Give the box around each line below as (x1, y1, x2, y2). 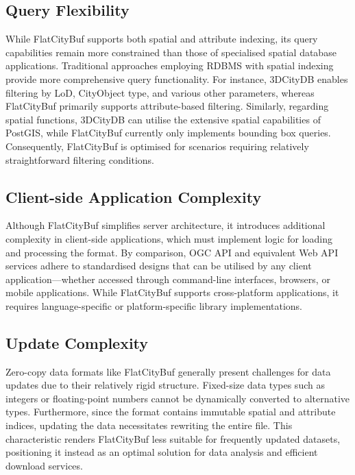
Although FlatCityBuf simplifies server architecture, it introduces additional (5, 218, 326, 232)
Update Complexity (5, 332, 149, 353)
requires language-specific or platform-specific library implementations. (5, 298, 303, 313)
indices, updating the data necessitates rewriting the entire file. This (5, 418, 293, 433)
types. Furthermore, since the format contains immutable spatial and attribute (5, 404, 336, 419)
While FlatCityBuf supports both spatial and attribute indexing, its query (5, 32, 318, 46)
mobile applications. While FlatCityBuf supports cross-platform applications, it (5, 285, 339, 300)
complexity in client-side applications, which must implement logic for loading (5, 231, 333, 245)
